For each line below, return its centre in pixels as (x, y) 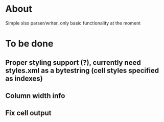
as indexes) (24, 78)
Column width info (35, 96)
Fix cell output (29, 113)
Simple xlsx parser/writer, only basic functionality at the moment (73, 23)
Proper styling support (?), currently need (73, 63)
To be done (29, 44)
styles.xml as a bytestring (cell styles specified (82, 70)
